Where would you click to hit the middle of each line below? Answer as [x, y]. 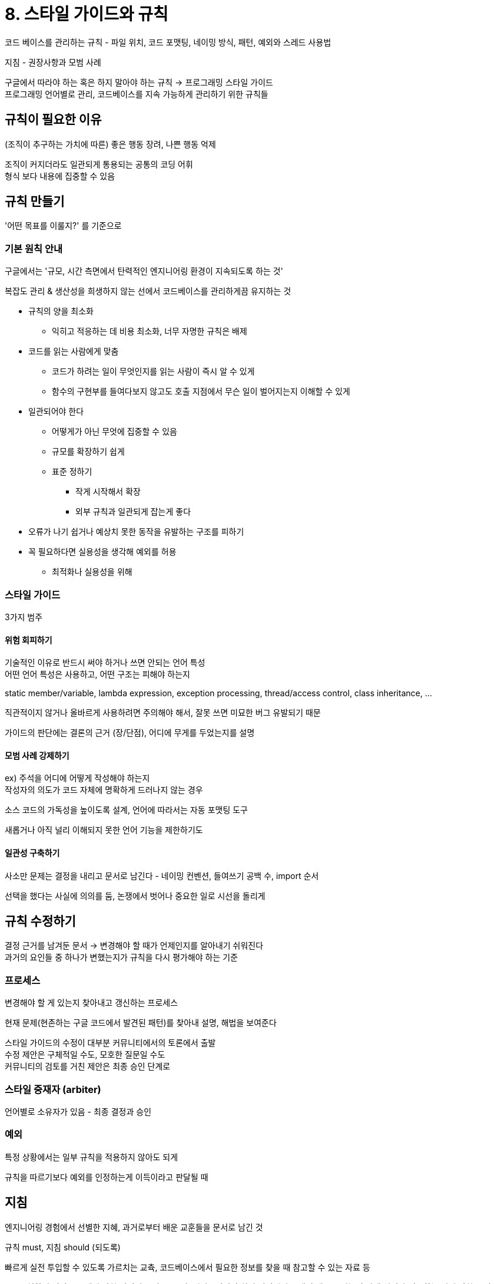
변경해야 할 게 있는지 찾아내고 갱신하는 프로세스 [92, 1003]
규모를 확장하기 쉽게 [88, 452]
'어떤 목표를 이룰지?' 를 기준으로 [63, 226]
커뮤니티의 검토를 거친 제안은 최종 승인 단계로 [88, 1066]
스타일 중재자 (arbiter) [53, 1089]
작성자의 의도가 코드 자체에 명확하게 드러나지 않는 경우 [104, 790]
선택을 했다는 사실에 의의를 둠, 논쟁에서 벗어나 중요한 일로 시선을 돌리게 [135, 895]
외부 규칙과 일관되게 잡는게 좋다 [133, 512]
